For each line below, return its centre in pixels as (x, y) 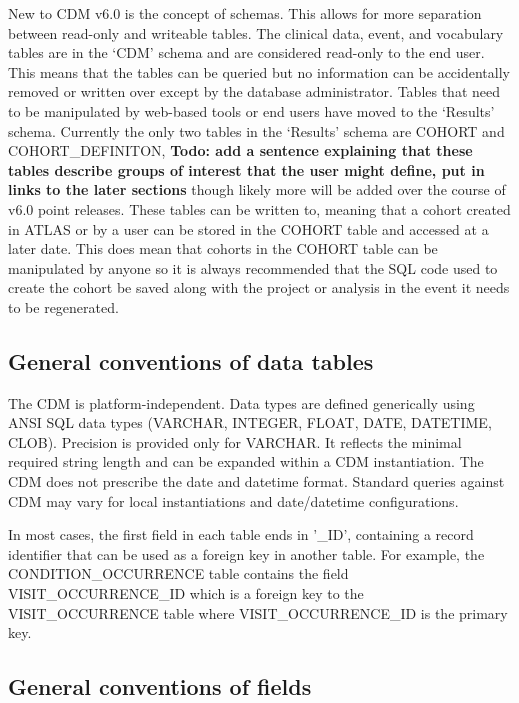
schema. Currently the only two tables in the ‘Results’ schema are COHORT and (256, 130)
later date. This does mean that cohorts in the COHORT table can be (223, 248)
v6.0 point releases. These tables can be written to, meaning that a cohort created (259, 208)
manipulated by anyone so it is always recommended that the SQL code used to (253, 267)
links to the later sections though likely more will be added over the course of (257, 189)
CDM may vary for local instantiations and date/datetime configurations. (233, 500)
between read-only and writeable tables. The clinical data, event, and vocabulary (256, 32)
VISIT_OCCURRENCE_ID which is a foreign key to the (186, 593)
